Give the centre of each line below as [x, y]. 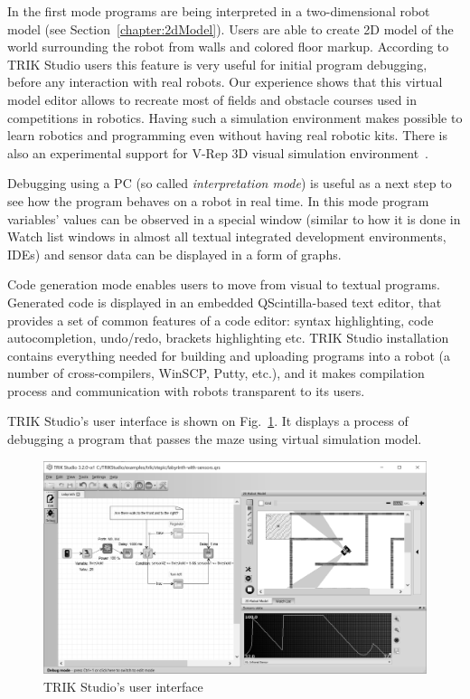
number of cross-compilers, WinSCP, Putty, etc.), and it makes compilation [216, 373]
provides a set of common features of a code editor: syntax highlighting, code [221, 320]
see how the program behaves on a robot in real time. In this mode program [218, 200]
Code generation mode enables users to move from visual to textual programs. [224, 284]
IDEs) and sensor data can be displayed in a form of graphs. [174, 254]
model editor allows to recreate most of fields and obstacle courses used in [212, 99]
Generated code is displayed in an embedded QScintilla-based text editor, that [225, 302]
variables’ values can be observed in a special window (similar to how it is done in [234, 218]
